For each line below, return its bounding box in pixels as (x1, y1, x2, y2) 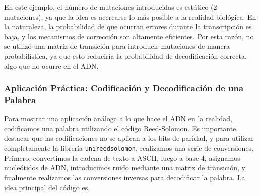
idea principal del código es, (4, 182, 90, 192)
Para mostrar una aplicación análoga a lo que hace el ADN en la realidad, (4, 113, 232, 124)
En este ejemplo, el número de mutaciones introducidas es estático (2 (4, 2, 217, 12)
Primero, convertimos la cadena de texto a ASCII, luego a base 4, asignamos (4, 152, 240, 163)
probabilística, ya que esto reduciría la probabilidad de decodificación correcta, (4, 50, 247, 61)
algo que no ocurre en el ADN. (4, 60, 99, 71)
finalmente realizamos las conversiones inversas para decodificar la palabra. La (4, 172, 245, 182)
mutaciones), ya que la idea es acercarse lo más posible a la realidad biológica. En (4, 11, 256, 22)
